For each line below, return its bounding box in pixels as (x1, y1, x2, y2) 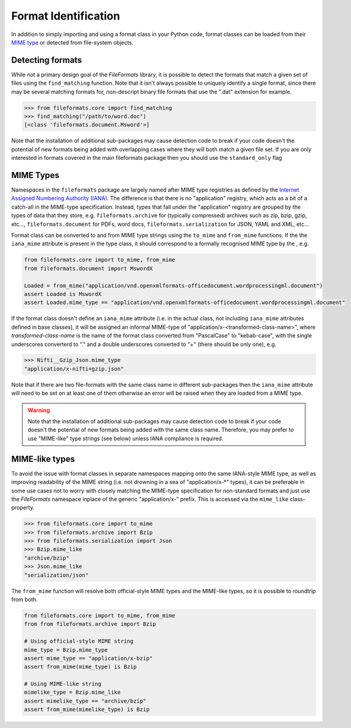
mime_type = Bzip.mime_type (24, 646, 108, 653)
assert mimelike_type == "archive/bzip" (24, 697, 146, 704)
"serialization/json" (24, 571, 89, 578)
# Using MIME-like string (24, 680, 102, 688)
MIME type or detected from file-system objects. (11, 38, 134, 46)
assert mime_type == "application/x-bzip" (24, 655, 153, 661)
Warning (27, 406, 50, 414)
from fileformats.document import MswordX (24, 265, 153, 272)
